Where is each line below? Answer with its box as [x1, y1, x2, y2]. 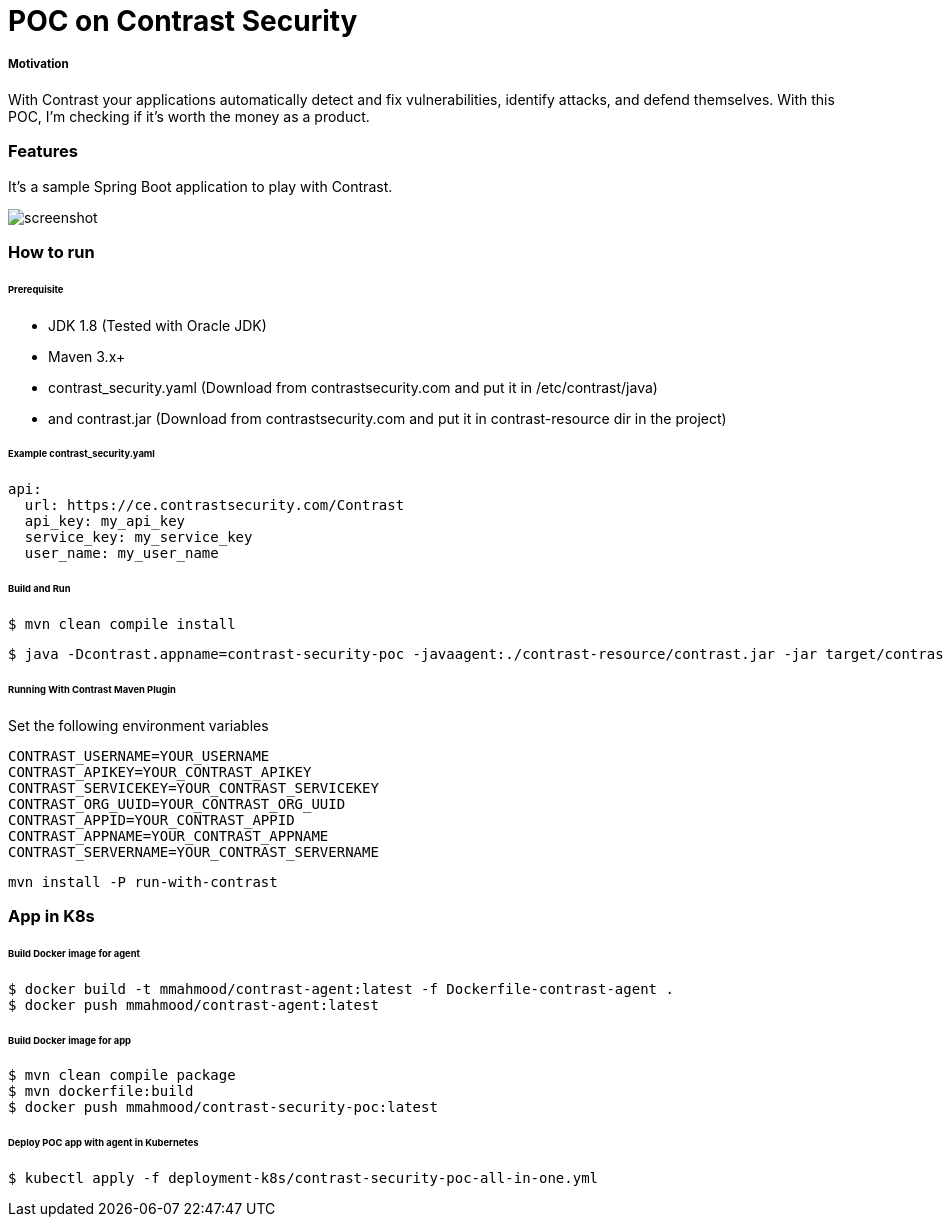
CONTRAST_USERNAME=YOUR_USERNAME [8, 747, 270, 764]
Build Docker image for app [8, 1034, 131, 1046]
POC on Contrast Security [8, 4, 358, 38]
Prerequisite [8, 283, 64, 295]
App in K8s [8, 906, 95, 927]
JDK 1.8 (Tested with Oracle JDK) [48, 316, 267, 334]
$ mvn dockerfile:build [8, 1083, 194, 1100]
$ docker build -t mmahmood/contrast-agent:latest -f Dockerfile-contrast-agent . [8, 980, 674, 997]
